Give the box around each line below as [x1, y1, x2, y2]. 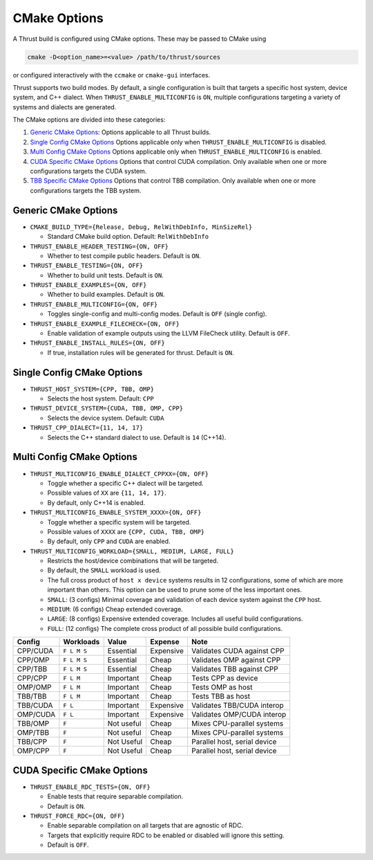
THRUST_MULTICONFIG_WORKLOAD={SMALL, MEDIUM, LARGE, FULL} [30, 547, 235, 555]
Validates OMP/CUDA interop [191, 710, 287, 720]
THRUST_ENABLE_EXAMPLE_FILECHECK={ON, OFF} [30, 320, 180, 328]
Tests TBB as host [191, 692, 251, 702]
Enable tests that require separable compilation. [47, 792, 184, 800]
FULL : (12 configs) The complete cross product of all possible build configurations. [47, 624, 283, 632]
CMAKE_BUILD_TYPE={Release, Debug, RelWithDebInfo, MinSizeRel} [30, 223, 253, 231]
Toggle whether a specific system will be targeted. [47, 518, 191, 526]
